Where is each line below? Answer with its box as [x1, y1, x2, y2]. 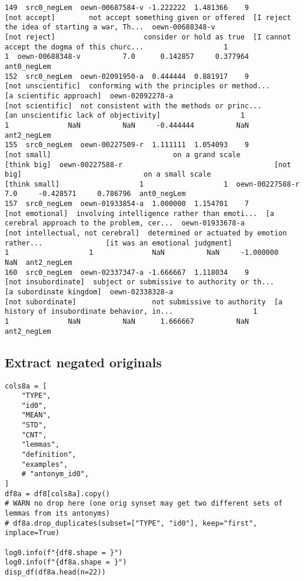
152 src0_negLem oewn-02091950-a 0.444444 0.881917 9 [5, 72, 249, 81]
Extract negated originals [5, 353, 162, 371]
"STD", [21, 421, 47, 430]
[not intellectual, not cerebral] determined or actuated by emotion [5, 229, 287, 238]
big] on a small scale [5, 170, 211, 179]
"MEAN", [21, 411, 51, 420]
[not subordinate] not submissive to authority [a [5, 297, 283, 306]
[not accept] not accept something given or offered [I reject [5, 13, 291, 22]
